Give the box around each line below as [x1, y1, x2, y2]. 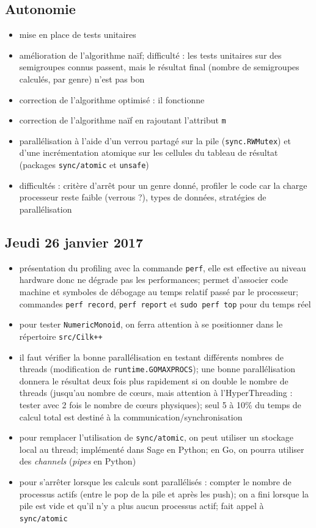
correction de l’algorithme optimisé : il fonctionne [19, 93, 205, 106]
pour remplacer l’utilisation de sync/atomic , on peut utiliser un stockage [19, 431, 294, 444]
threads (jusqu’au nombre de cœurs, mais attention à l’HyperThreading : [19, 386, 293, 399]
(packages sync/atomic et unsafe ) [19, 158, 149, 171]
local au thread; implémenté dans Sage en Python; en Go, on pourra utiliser [19, 442, 304, 455]
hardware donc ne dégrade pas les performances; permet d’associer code [19, 273, 288, 286]
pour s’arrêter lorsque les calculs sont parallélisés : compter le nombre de [19, 475, 292, 488]
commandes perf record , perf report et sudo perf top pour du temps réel [19, 297, 311, 310]
